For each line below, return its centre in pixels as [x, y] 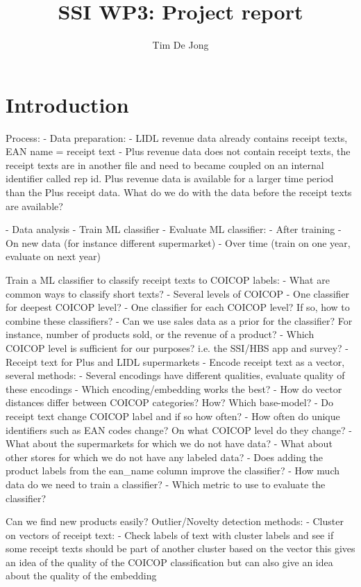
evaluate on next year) [53, 256]
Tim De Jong [180, 45]
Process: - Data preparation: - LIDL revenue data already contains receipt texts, [177, 137]
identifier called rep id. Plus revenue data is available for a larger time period [170, 178]
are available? [34, 206]
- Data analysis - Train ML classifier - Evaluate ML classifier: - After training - [174, 229]
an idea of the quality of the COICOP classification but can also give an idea [169, 562]
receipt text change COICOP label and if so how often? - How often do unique [173, 416]
